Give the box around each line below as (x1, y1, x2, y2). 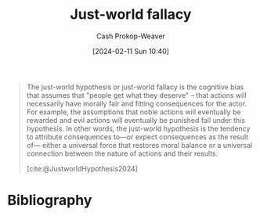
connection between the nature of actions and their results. (26, 149, 218, 158)
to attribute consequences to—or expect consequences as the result (26, 131, 249, 142)
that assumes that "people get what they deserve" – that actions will (26, 90, 247, 99)
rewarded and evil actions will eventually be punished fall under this (26, 115, 246, 124)
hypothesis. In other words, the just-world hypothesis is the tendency (26, 124, 251, 133)
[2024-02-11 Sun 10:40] (92, 46, 170, 56)
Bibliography (7, 192, 92, 209)
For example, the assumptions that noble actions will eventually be (26, 107, 241, 117)
